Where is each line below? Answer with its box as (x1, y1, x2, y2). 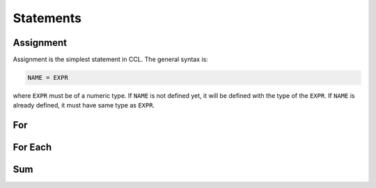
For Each (13, 142, 52, 153)
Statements (13, 10, 82, 26)
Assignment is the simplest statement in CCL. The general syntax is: (13, 55, 208, 64)
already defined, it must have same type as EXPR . (13, 101, 155, 110)
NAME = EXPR (27, 74, 69, 82)
